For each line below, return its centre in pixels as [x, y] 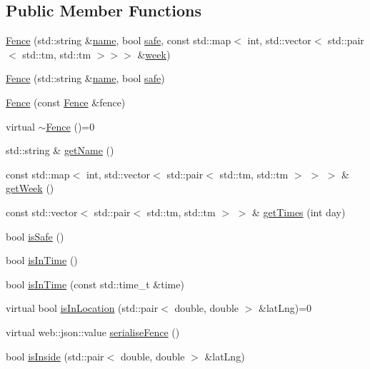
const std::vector [42, 212]
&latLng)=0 [285, 308]
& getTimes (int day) [299, 212]
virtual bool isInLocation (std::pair [82, 308]
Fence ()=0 [70, 126]
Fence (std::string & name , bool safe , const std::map [119, 40]
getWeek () [30, 188]
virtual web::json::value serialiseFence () [93, 332]
